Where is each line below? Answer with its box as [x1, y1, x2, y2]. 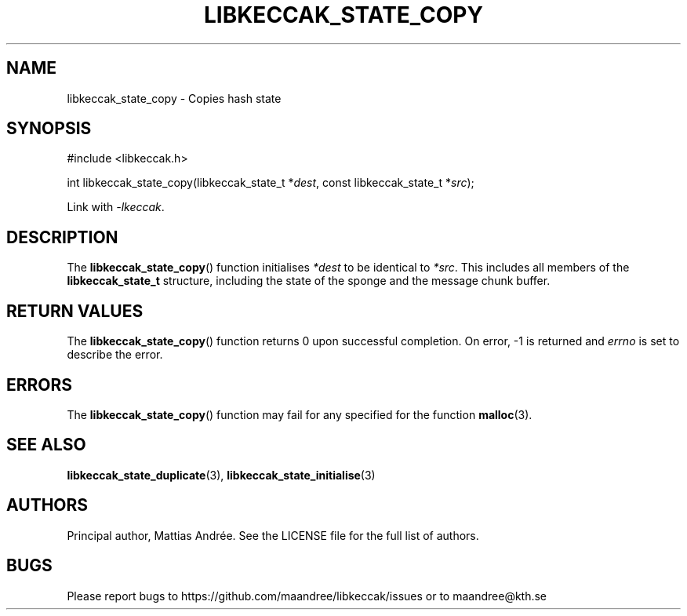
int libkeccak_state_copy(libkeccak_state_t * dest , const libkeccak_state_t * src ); [67, 176, 474, 190]
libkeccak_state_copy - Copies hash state [67, 91, 282, 105]
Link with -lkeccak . [67, 200, 165, 214]
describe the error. [67, 348, 163, 362]
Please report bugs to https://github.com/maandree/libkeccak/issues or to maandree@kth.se [67, 589, 547, 603]
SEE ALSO [6, 435, 86, 455]
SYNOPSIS [6, 118, 92, 139]
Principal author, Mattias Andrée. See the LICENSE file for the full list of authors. [67, 528, 479, 542]
